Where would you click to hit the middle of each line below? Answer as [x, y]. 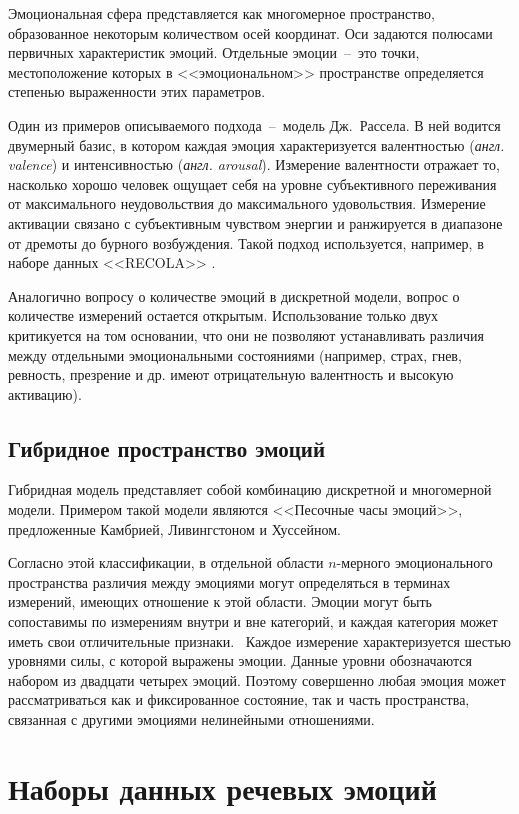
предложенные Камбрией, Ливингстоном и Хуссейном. [174, 528]
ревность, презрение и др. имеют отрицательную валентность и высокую [231, 374]
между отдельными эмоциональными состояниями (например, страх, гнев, [235, 354]
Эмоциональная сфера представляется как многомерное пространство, [221, 13]
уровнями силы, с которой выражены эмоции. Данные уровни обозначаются [240, 660]
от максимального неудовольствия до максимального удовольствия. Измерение [247, 203]
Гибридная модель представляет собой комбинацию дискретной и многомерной [250, 489]
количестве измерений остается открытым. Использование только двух [223, 315]
